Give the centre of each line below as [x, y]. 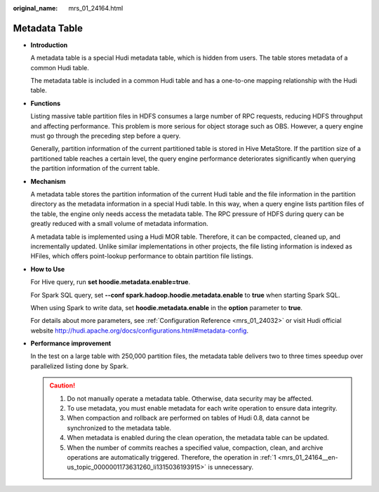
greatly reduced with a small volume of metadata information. [119, 224]
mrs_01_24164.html [96, 8]
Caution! [62, 385]
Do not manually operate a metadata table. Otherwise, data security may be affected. [190, 398]
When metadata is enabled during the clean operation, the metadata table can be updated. [198, 438]
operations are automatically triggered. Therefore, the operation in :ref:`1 [172, 457]
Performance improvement [71, 343]
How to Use [48, 269]
